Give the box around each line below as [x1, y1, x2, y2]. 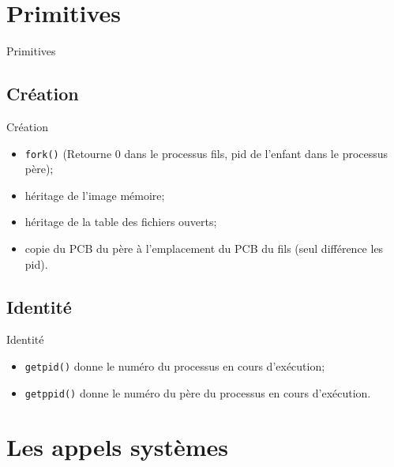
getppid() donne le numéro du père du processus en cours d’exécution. [24, 384, 371, 401]
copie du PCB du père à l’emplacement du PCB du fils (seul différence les [24, 239, 384, 256]
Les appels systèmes [6, 431, 229, 463]
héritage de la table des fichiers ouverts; [24, 213, 217, 230]
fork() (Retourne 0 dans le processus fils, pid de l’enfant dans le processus [24, 145, 388, 161]
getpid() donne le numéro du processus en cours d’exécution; [24, 357, 325, 374]
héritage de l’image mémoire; [24, 186, 165, 203]
